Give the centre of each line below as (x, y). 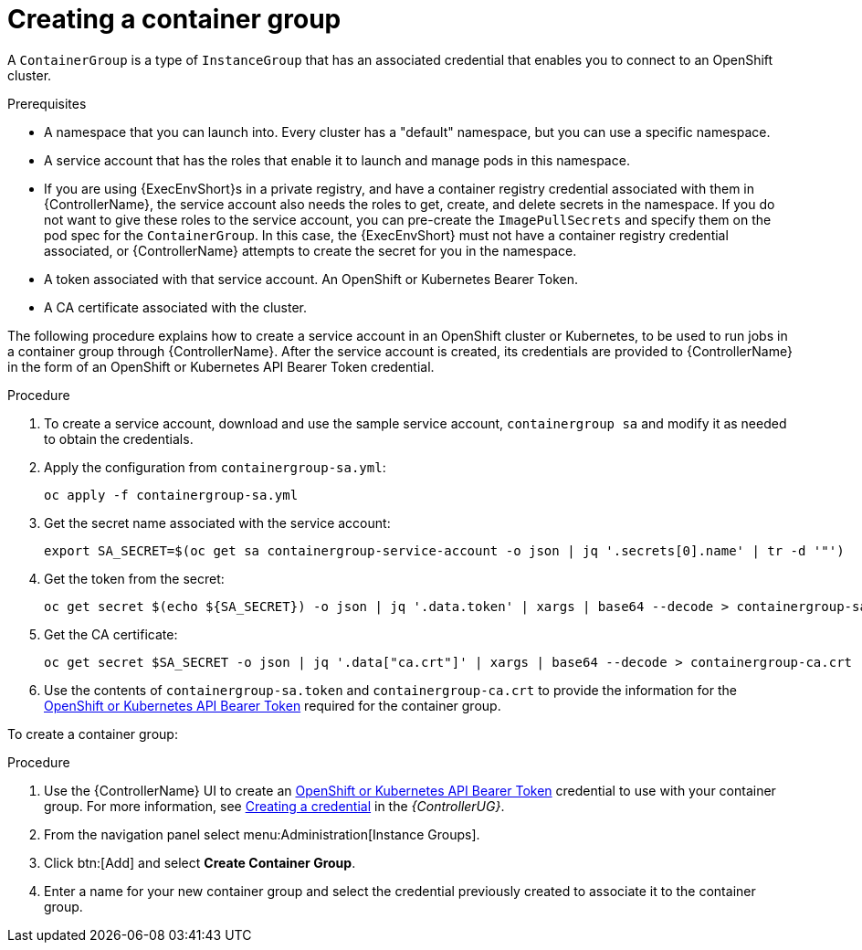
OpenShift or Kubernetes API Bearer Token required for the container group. (273, 705)
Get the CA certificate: (111, 634)
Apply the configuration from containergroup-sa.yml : (215, 467)
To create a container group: (93, 734)
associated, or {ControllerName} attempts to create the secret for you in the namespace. (310, 250)
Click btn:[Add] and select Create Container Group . (200, 862)
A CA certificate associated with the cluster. (175, 307)
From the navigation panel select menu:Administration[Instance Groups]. (262, 834)
